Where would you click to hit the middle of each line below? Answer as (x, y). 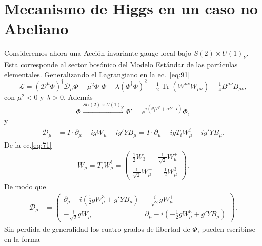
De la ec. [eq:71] (28, 144)
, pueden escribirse (226, 229)
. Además (78, 97)
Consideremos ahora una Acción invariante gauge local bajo (98, 53)
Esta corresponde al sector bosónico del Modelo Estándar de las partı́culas (121, 64)
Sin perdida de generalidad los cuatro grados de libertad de (97, 229)
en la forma (22, 239)
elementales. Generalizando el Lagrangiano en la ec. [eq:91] (97, 74)
